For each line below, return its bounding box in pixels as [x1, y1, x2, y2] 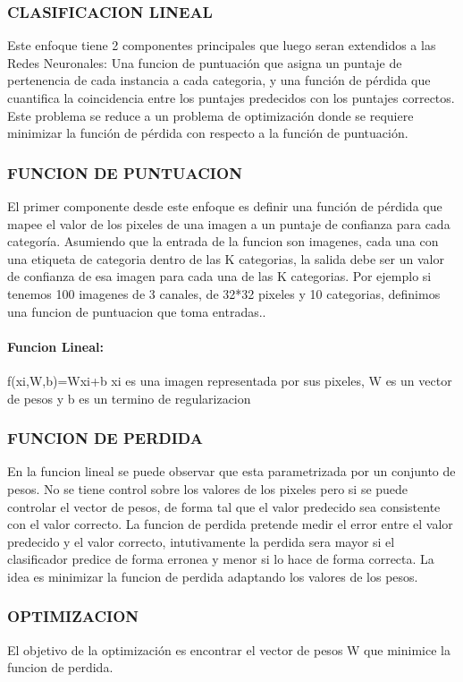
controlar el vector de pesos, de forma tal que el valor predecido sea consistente [7, 497, 441, 516]
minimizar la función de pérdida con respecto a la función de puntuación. [7, 124, 408, 142]
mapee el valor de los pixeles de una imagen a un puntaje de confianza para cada [7, 214, 450, 233]
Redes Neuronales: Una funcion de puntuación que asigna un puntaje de [7, 53, 402, 72]
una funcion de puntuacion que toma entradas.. [7, 302, 266, 320]
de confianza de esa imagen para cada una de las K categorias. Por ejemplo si [7, 267, 432, 286]
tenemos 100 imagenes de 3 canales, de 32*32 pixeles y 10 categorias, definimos [7, 284, 441, 303]
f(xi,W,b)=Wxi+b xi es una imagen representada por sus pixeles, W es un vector [7, 371, 452, 389]
